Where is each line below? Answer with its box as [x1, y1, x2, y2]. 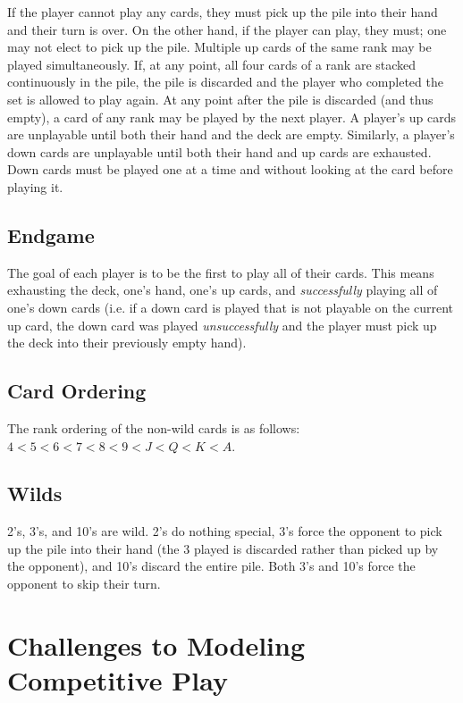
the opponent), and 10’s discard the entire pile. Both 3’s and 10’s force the [7, 557, 416, 575]
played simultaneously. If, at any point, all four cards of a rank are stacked [7, 54, 417, 73]
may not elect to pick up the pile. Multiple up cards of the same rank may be [7, 38, 432, 56]
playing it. [7, 177, 63, 196]
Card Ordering [7, 377, 147, 405]
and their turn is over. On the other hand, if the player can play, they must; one [7, 20, 447, 38]
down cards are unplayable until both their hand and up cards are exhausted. [7, 142, 432, 161]
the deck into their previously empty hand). [7, 333, 247, 352]
